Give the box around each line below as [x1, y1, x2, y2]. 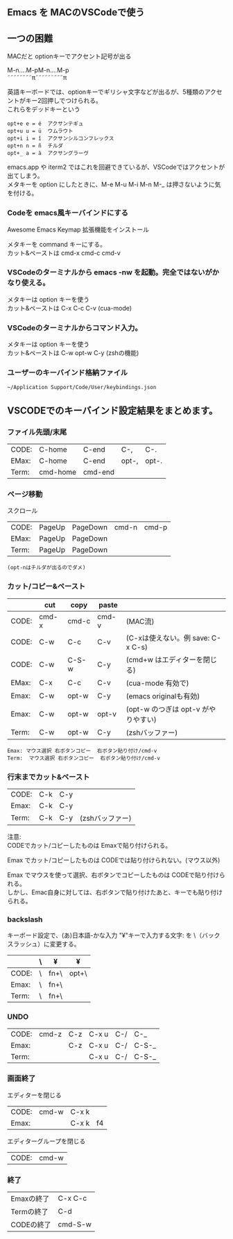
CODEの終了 [10, 1220, 52, 1230]
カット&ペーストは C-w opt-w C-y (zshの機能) [7, 349, 139, 357]
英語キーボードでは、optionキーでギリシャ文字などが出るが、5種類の [7, 88, 205, 96]
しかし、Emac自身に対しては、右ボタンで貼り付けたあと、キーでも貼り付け [7, 888, 223, 896]
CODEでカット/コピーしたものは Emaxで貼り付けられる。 [7, 841, 172, 849]
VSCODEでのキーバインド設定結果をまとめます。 [7, 404, 218, 416]
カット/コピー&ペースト [7, 582, 86, 591]
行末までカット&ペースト [7, 772, 90, 782]
